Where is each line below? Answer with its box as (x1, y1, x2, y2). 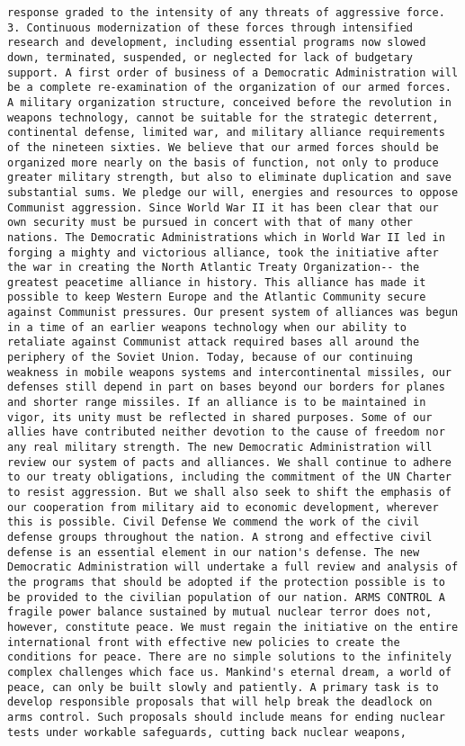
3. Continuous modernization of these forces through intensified (7, 21, 414, 34)
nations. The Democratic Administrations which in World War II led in (7, 230, 445, 244)
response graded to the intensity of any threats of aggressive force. (7, 6, 445, 19)
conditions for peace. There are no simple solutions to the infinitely (7, 651, 452, 664)
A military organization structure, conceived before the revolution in (7, 95, 452, 109)
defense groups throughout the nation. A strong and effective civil (7, 530, 433, 544)
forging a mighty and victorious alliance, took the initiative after (7, 246, 439, 259)
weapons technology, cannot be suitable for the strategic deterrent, (7, 111, 439, 124)
